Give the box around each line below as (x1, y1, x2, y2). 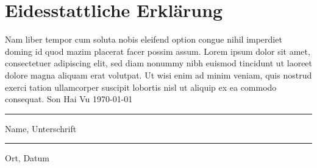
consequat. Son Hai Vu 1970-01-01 (5, 93, 133, 105)
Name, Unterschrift (5, 122, 77, 135)
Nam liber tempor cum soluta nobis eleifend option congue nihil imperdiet (5, 33, 282, 46)
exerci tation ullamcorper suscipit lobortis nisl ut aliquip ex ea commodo (5, 80, 277, 93)
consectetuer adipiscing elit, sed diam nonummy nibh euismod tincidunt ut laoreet (5, 57, 313, 69)
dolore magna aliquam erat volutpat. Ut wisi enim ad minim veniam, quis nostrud (5, 68, 312, 81)
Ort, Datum (5, 152, 49, 164)
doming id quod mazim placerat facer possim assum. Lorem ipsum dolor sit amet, (5, 44, 310, 57)
